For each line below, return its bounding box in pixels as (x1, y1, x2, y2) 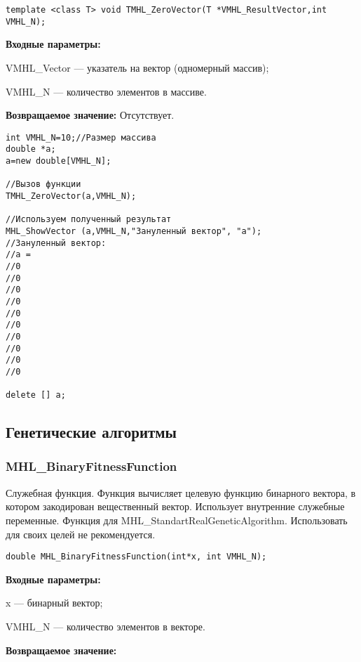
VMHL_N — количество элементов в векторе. (6, 619, 205, 633)
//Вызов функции (6, 179, 81, 190)
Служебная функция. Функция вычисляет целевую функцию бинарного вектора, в (6, 485, 356, 500)
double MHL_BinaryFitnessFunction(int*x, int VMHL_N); (6, 552, 267, 562)
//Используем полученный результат (6, 214, 172, 225)
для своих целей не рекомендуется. (6, 526, 156, 541)
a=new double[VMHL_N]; (6, 156, 111, 166)
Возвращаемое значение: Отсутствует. (6, 108, 175, 122)
